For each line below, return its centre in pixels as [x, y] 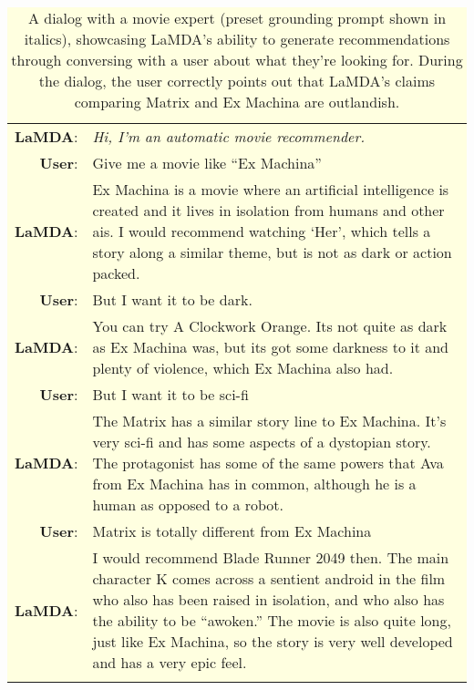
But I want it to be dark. [172, 299]
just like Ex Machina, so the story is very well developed [273, 641]
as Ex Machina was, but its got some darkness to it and [270, 347]
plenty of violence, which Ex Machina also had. [243, 368]
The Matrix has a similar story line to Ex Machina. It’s [269, 421]
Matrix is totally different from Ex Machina [232, 531]
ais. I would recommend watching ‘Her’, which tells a [262, 231]
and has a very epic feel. [170, 662]
